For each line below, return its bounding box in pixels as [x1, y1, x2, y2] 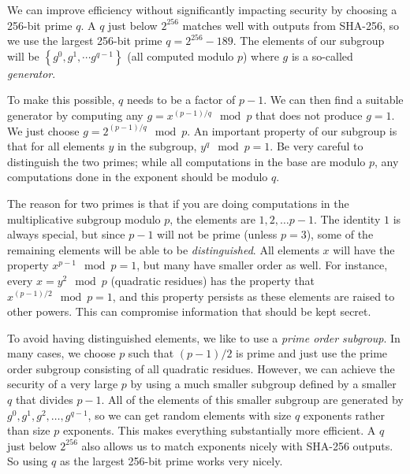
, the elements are [170, 210, 255, 227]
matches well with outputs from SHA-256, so [182, 17, 399, 33]
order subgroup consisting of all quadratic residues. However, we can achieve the [7, 360, 395, 376]
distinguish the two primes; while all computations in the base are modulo [7, 153, 366, 169]
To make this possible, [7, 91, 115, 108]
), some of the [306, 226, 374, 243]
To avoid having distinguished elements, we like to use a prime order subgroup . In [7, 329, 401, 346]
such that [128, 345, 174, 361]
